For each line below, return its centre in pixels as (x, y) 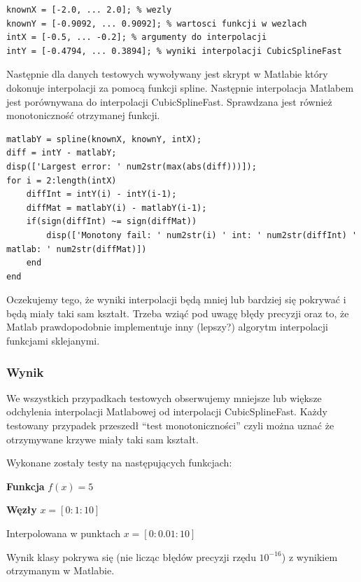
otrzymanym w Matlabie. (61, 570)
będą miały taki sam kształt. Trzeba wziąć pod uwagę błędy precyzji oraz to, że (178, 313)
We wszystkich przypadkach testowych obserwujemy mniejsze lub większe (164, 397)
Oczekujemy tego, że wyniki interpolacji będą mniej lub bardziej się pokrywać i (176, 299)
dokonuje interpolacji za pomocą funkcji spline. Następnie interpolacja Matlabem (180, 87)
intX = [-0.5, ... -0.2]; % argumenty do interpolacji (137, 37)
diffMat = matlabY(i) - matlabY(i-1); (116, 208)
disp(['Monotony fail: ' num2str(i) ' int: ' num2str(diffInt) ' (202, 235)
